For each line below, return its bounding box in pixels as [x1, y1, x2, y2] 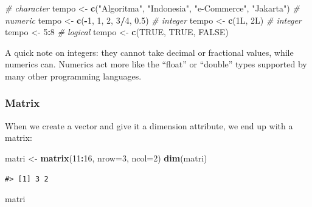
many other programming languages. [5, 69, 142, 82]
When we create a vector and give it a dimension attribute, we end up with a [5, 119, 293, 132]
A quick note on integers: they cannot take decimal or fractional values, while [5, 46, 294, 58]
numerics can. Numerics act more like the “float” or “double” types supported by [5, 58, 307, 70]
